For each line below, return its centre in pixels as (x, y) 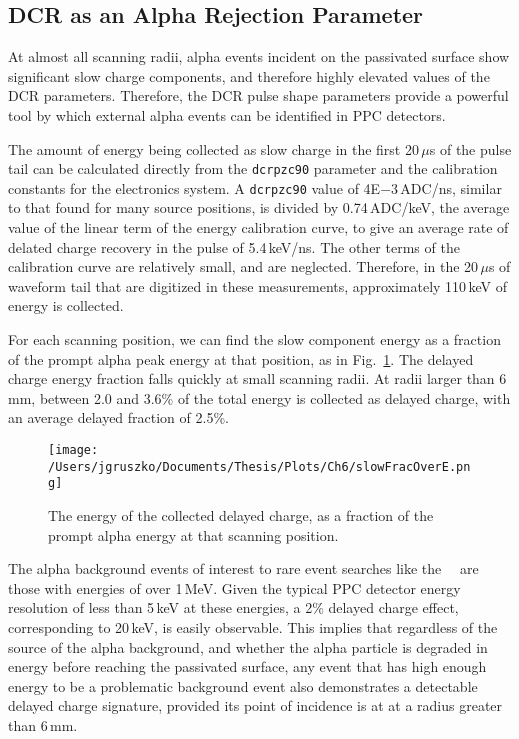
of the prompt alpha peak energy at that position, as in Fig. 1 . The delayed (241, 358)
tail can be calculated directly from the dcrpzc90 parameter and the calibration (253, 168)
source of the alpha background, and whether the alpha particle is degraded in (248, 646)
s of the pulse (470, 148)
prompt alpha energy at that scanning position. (193, 534)
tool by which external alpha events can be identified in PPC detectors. (227, 114)
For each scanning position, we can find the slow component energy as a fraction (254, 339)
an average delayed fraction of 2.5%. (118, 417)
